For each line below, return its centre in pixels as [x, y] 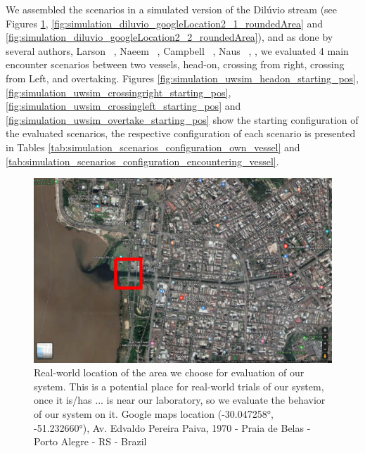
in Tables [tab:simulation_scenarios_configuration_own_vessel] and [153, 147]
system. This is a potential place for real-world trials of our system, [179, 386]
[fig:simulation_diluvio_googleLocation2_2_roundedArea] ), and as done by [169, 37]
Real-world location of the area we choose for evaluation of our [169, 372]
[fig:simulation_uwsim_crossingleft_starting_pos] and [123, 106]
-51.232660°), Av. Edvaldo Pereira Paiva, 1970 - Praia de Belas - [172, 427]
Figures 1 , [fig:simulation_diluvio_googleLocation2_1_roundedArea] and [165, 23]
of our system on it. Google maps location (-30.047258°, [154, 414]
